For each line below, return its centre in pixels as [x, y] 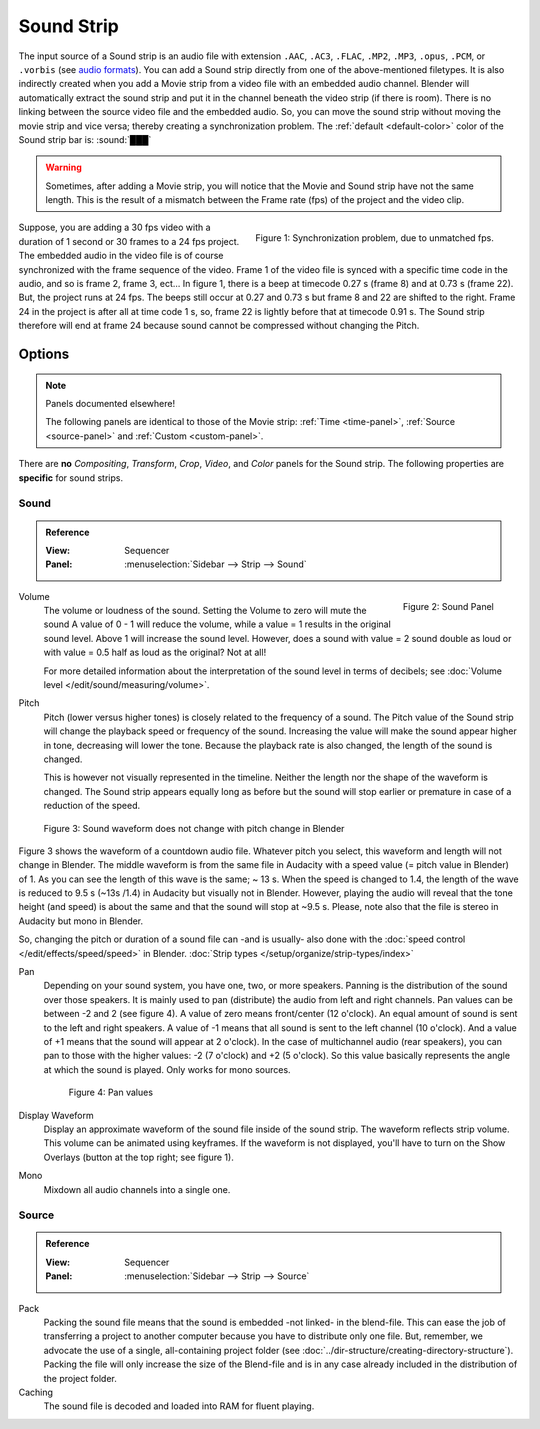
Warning [63, 167]
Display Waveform [56, 1115]
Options [44, 354]
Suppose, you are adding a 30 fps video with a [114, 227]
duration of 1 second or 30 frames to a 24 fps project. [129, 241]
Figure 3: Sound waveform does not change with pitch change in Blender [194, 828]
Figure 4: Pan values [111, 1092]
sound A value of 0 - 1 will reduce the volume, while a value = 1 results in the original [217, 624]
